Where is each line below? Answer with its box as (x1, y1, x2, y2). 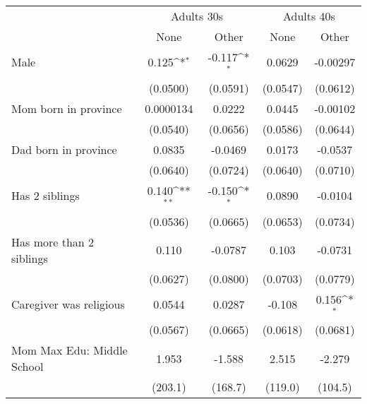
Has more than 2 (11, 233, 95, 250)
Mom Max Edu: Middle (11, 342, 128, 359)
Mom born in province (11, 100, 122, 117)
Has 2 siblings (11, 187, 80, 204)
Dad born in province (11, 141, 117, 158)
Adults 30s (171, 8, 223, 24)
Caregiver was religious (11, 295, 125, 312)
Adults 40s (282, 8, 335, 24)
